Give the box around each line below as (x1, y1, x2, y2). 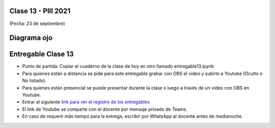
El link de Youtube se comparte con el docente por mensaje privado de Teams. (22, 106, 188, 112)
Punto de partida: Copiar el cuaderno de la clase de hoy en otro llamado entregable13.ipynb (22, 63, 214, 69)
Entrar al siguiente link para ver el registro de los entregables (22, 99, 150, 105)
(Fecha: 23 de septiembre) (9, 20, 66, 27)
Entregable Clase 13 (9, 50, 74, 59)
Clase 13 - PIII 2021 (9, 7, 71, 15)
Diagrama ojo (9, 34, 53, 42)
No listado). (22, 78, 47, 84)
